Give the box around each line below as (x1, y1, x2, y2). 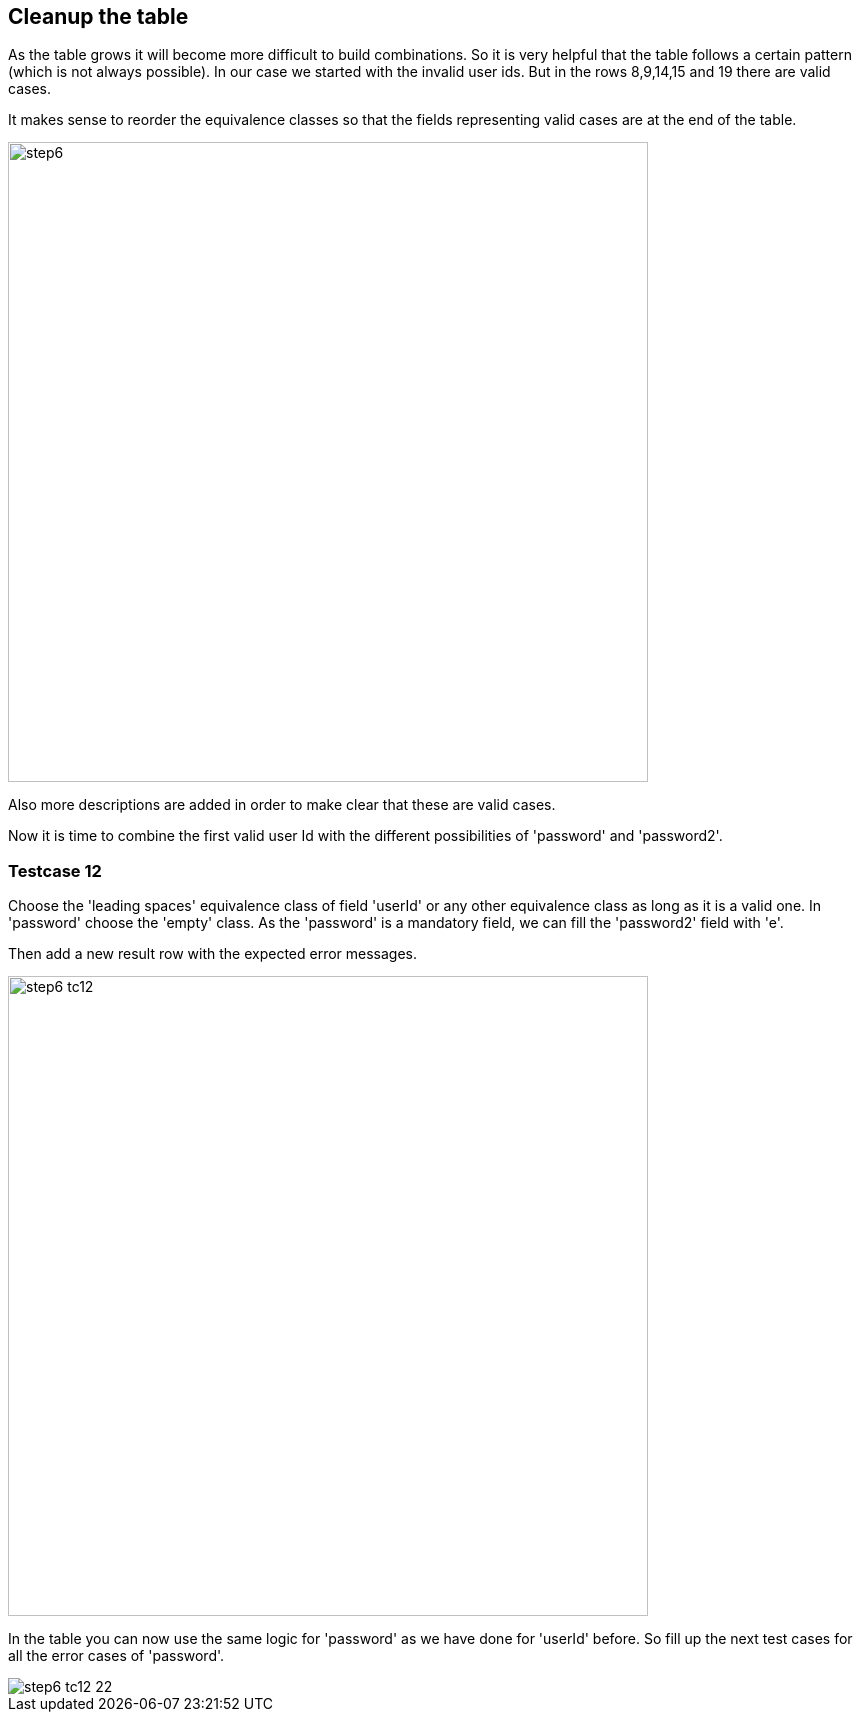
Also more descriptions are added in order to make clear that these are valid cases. (8, 796, 556, 814)
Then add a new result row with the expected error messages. (8, 945, 418, 963)
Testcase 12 (8, 860, 102, 881)
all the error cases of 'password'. (8, 1647, 225, 1665)
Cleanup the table (8, 4, 189, 29)
